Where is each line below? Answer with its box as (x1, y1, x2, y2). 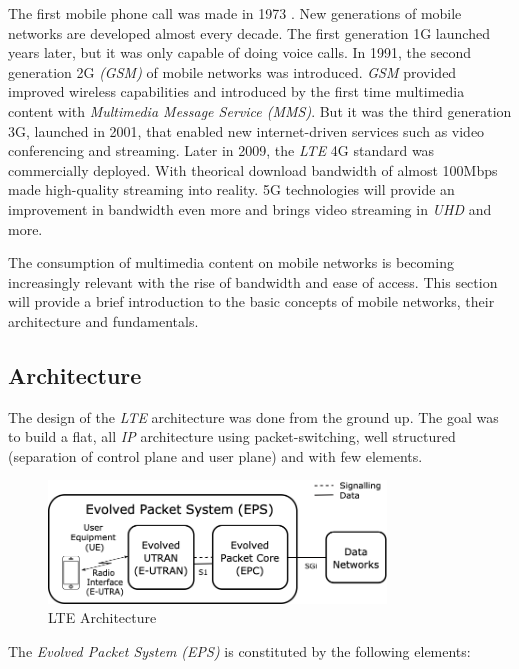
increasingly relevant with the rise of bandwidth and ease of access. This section (8, 271, 498, 292)
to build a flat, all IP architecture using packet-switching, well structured (8, 426, 456, 447)
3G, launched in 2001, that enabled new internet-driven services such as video (8, 120, 485, 141)
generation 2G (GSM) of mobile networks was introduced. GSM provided (8, 61, 457, 82)
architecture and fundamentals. (8, 310, 199, 331)
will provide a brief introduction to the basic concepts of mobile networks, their (8, 291, 495, 312)
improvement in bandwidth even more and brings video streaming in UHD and (8, 198, 492, 219)
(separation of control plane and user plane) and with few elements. (8, 445, 423, 466)
